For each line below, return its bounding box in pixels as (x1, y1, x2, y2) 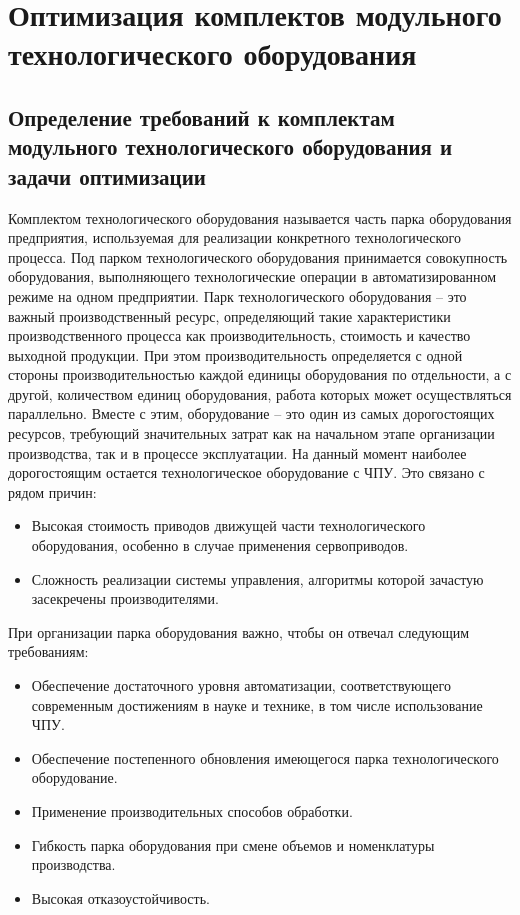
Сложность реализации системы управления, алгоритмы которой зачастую (31, 568, 484, 589)
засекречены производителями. (31, 588, 219, 609)
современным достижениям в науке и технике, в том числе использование (31, 694, 483, 715)
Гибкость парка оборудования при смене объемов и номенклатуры (31, 834, 435, 855)
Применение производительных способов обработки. (31, 800, 353, 821)
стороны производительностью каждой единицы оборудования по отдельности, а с (8, 364, 512, 385)
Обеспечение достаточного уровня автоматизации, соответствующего (31, 675, 451, 696)
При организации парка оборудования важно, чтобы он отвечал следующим (8, 621, 470, 642)
